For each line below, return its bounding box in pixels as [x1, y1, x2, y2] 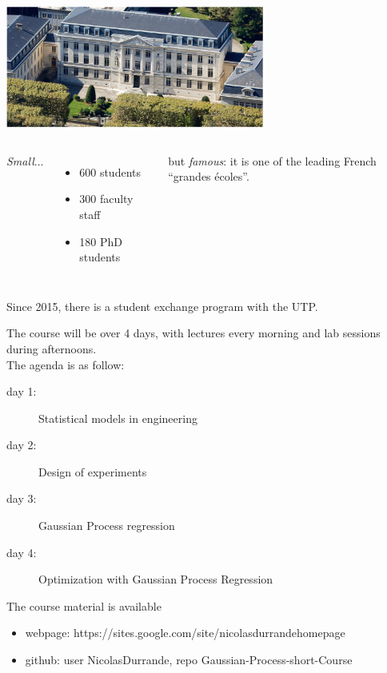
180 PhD [79, 233, 122, 249]
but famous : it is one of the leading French [168, 152, 377, 169]
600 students [79, 163, 141, 180]
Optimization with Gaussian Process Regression [38, 571, 273, 587]
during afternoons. [6, 340, 97, 356]
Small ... [6, 152, 44, 169]
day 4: [6, 544, 37, 560]
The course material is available [6, 597, 162, 614]
